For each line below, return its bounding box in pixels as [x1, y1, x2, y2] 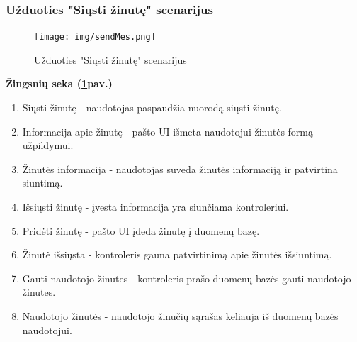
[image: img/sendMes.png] [34, 32, 156, 43]
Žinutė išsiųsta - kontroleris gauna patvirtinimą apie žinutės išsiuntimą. [22, 247, 332, 262]
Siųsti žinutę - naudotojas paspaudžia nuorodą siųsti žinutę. [22, 100, 282, 115]
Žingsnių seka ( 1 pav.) [6, 76, 113, 91]
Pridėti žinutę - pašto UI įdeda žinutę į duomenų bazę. [22, 223, 260, 238]
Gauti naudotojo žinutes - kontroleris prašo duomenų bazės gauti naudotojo [22, 270, 351, 285]
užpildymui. [22, 138, 74, 153]
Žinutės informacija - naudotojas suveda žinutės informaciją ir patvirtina [22, 161, 338, 176]
